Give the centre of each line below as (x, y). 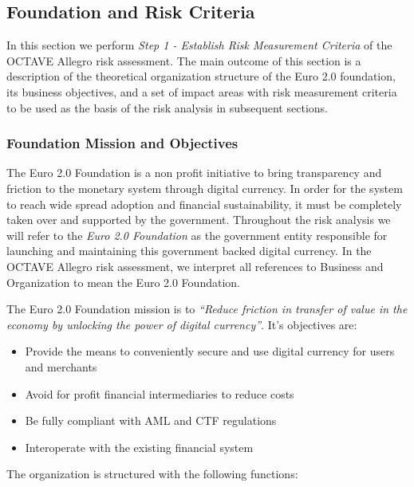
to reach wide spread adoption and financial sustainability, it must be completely (204, 204)
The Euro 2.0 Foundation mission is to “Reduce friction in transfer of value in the (207, 309)
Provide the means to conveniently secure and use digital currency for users (210, 351)
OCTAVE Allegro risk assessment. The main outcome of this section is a (184, 60)
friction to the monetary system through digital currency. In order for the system (205, 188)
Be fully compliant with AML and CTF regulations (151, 420)
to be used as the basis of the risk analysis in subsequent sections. (167, 107)
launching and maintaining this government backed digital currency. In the (189, 251)
